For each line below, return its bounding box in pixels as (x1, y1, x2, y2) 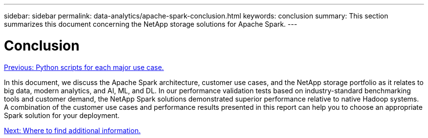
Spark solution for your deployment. (4, 111, 120, 120)
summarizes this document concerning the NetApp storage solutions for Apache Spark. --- (4, 20, 298, 28)
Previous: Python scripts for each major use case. (4, 63, 164, 71)
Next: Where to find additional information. (4, 126, 141, 135)
